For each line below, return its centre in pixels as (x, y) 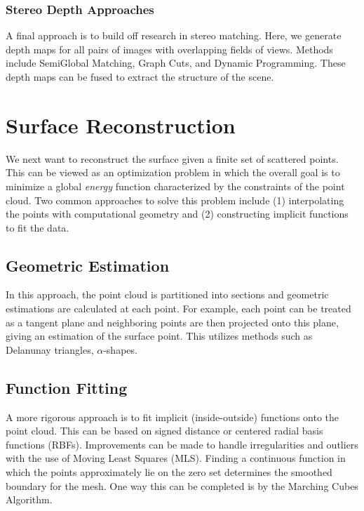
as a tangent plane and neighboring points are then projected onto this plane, (172, 322)
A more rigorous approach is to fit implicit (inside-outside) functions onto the (173, 417)
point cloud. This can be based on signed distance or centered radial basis (164, 431)
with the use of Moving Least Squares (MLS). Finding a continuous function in (176, 458)
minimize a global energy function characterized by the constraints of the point (175, 186)
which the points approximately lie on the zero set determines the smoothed (169, 472)
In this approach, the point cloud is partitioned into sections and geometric (167, 294)
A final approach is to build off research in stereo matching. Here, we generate (174, 35)
